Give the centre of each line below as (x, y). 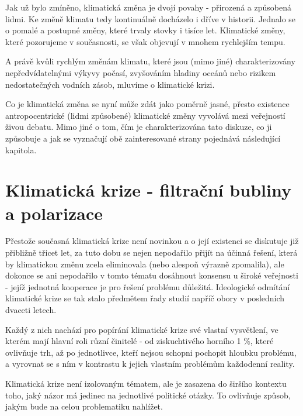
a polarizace (54, 213)
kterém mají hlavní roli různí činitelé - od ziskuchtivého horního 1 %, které (140, 341)
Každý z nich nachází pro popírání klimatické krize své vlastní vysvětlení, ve (142, 329)
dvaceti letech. (31, 310)
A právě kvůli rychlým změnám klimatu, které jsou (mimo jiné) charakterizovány (150, 61)
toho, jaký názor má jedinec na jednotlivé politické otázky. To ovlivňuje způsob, (148, 395)
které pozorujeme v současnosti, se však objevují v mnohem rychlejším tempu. (145, 41)
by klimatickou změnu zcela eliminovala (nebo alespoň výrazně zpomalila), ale (145, 264)
